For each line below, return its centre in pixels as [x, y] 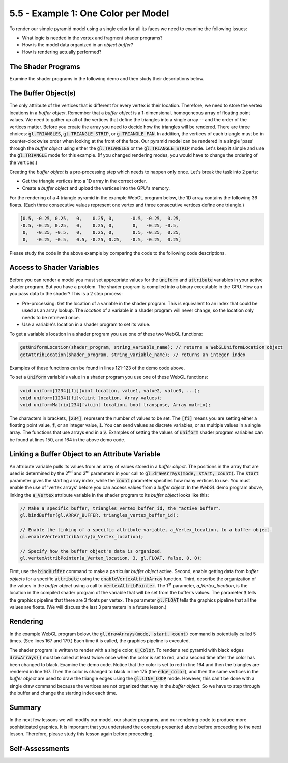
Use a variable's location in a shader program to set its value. [86, 324]
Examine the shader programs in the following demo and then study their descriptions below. [107, 78]
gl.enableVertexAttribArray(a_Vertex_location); [82, 537]
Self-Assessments [39, 748]
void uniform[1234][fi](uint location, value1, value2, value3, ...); [110, 391]
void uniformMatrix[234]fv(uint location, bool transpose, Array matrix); [116, 405]
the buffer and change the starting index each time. [63, 693]
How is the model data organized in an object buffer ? [78, 45]
